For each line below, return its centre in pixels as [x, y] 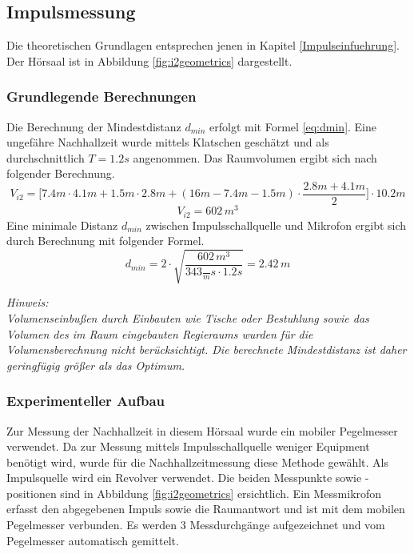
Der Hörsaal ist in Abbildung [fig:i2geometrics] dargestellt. [149, 60]
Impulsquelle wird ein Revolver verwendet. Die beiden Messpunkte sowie [184, 478]
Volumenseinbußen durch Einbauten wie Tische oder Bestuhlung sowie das [188, 317]
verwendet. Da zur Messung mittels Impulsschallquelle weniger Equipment [188, 446]
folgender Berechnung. [61, 173]
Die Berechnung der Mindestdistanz [94, 126]
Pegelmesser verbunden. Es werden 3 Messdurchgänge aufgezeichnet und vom [196, 525]
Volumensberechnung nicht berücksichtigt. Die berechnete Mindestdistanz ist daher [207, 349]
